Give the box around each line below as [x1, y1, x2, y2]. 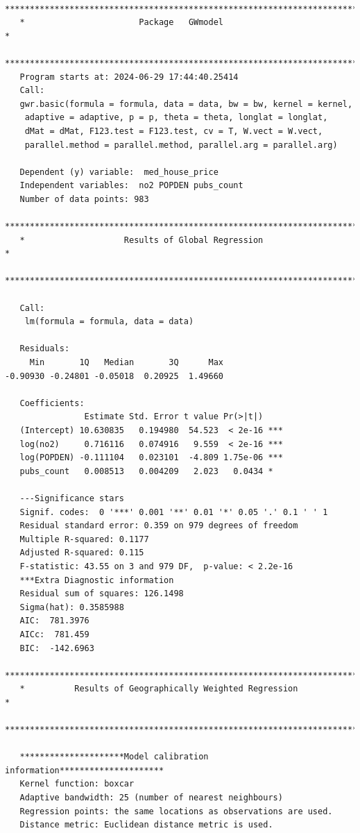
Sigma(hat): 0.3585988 [19, 602, 124, 612]
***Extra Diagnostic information [19, 575, 174, 585]
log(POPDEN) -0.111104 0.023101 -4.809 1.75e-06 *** [19, 453, 283, 463]
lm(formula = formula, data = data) [24, 317, 194, 327]
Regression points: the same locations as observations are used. [19, 806, 333, 816]
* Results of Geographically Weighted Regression [19, 684, 298, 694]
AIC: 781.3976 [19, 616, 89, 626]
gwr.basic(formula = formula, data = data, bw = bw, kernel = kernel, [19, 99, 353, 109]
